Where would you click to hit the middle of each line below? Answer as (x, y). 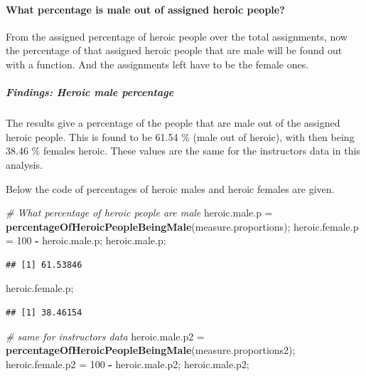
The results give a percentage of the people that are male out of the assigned (173, 123)
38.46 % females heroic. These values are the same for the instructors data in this (183, 151)
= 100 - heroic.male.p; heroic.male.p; (86, 240)
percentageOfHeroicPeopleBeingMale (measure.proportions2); (151, 350)
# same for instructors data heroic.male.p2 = (105, 336)
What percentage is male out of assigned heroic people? (145, 9)
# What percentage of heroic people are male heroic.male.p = (139, 213)
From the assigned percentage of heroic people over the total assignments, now (177, 36)
